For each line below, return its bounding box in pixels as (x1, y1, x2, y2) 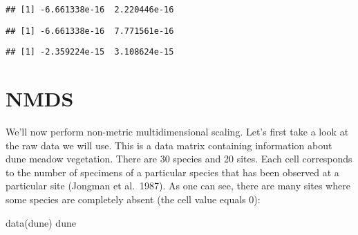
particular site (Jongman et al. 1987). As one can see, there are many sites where (6, 178, 350, 193)
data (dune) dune (6, 215, 76, 229)
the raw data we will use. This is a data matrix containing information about (6, 138, 332, 152)
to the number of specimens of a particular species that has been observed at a (6, 164, 339, 179)
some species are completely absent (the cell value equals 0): (6, 192, 261, 207)
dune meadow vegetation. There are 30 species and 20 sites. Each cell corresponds (6, 151, 352, 166)
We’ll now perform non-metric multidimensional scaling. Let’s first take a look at (6, 124, 349, 139)
